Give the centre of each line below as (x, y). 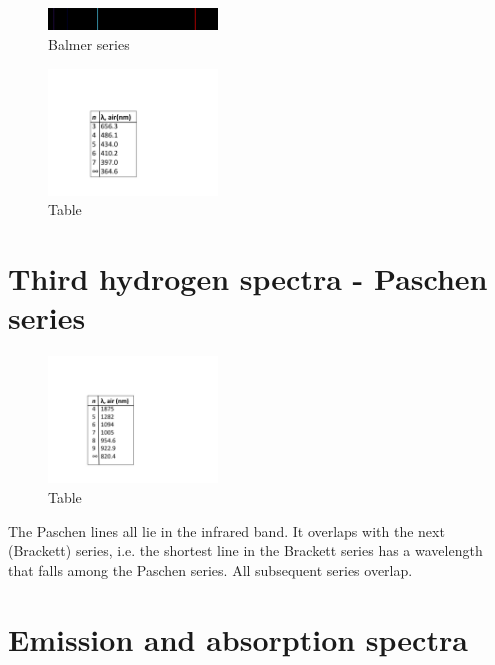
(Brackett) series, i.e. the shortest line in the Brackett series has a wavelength (245, 550)
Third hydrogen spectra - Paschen (248, 278)
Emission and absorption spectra (238, 638)
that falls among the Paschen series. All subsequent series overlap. (210, 569)
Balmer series (89, 43)
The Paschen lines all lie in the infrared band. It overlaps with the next (226, 530)
